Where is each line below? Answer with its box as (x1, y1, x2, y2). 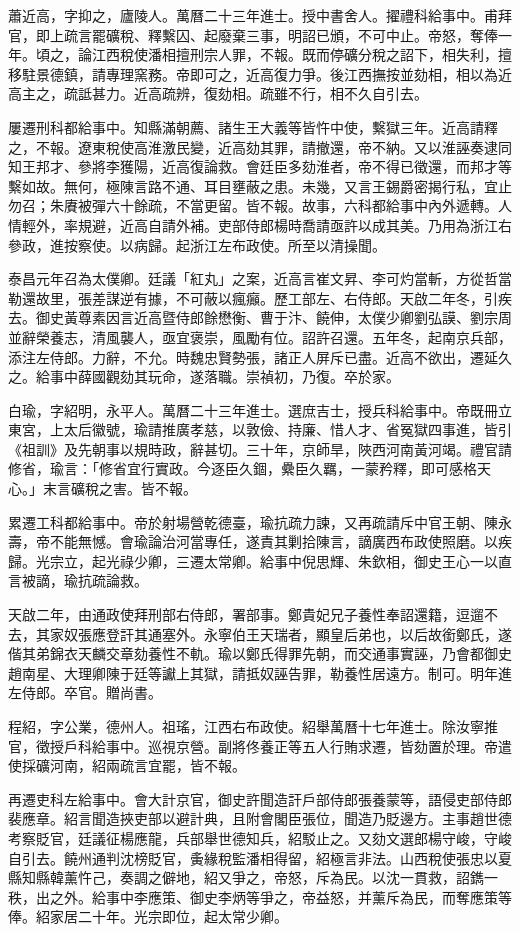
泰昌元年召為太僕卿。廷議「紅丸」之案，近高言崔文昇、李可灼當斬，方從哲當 (8, 268, 512, 289)
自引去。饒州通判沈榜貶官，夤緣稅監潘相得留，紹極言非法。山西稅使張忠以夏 (8, 847, 512, 868)
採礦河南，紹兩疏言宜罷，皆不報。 (21, 755, 246, 776)
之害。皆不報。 (98, 478, 197, 499)
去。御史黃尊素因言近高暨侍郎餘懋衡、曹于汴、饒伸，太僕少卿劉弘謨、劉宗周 (8, 307, 512, 328)
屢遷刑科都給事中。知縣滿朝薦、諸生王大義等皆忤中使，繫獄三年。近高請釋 (8, 116, 498, 137)
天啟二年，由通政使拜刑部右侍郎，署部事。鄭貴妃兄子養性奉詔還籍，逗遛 (8, 604, 484, 625)
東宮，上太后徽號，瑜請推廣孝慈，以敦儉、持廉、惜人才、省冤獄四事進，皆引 (8, 419, 512, 440)
